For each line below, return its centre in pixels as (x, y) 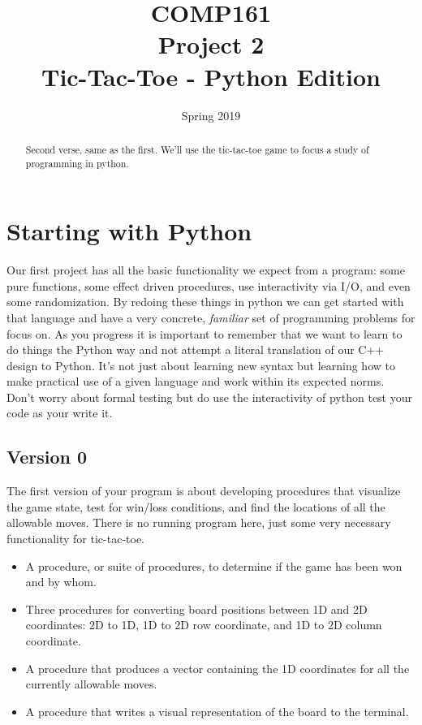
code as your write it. (60, 413)
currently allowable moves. (91, 684)
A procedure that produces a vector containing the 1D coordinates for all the (217, 668)
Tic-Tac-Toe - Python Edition (211, 76)
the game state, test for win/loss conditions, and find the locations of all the (196, 506)
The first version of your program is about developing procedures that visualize (204, 491)
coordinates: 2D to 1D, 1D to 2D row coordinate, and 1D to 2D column (204, 625)
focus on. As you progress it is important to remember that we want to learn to (205, 333)
